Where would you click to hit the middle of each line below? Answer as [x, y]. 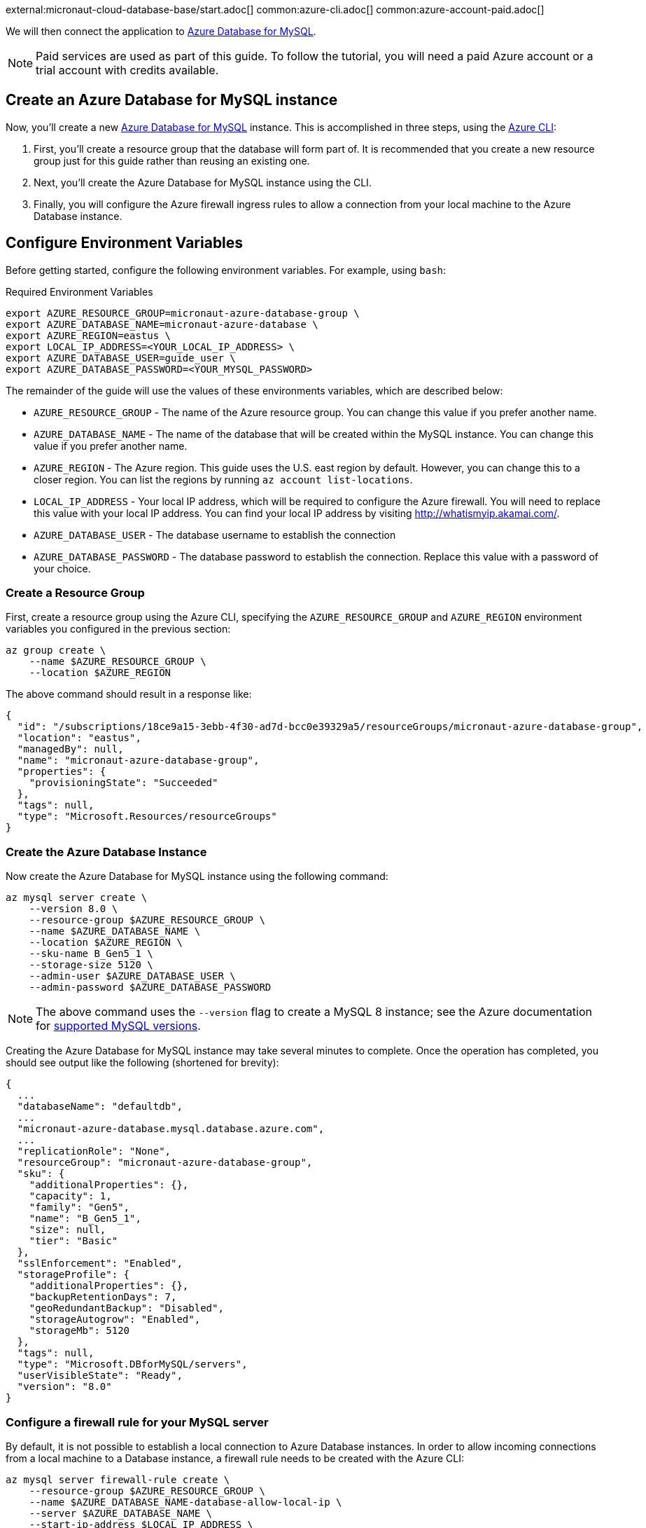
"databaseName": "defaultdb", [100, 1107]
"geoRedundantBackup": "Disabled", [126, 1308]
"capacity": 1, [70, 1196]
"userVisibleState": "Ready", [100, 1376]
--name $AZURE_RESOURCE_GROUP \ [118, 662]
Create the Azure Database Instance [106, 852]
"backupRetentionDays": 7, [103, 1297]
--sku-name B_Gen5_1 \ [91, 954]
